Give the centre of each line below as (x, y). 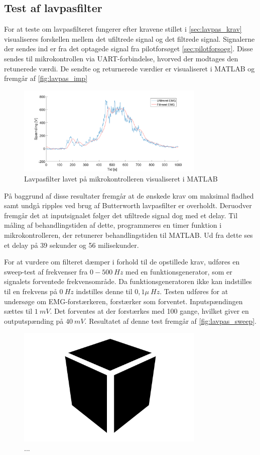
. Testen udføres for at (194, 291)
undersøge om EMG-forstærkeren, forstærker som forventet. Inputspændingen (123, 301)
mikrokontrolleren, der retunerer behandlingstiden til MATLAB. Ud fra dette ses (128, 235)
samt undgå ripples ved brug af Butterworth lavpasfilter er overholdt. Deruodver (128, 205)
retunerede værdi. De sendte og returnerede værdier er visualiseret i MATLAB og (129, 68)
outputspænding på (34, 321)
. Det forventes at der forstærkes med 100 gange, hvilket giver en (149, 311)
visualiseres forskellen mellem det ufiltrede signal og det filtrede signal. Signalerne (129, 38)
